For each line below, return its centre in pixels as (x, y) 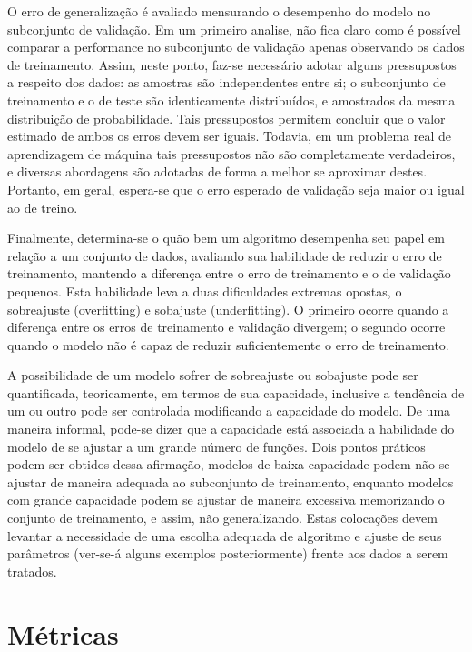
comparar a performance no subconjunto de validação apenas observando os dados (236, 47)
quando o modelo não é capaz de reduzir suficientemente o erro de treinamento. (228, 344)
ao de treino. (43, 207)
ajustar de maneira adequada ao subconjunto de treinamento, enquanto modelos (231, 481)
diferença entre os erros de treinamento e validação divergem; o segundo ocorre (226, 327)
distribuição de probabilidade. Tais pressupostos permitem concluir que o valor (226, 118)
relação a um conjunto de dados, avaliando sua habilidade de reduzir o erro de (225, 255)
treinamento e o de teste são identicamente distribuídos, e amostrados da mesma (231, 100)
